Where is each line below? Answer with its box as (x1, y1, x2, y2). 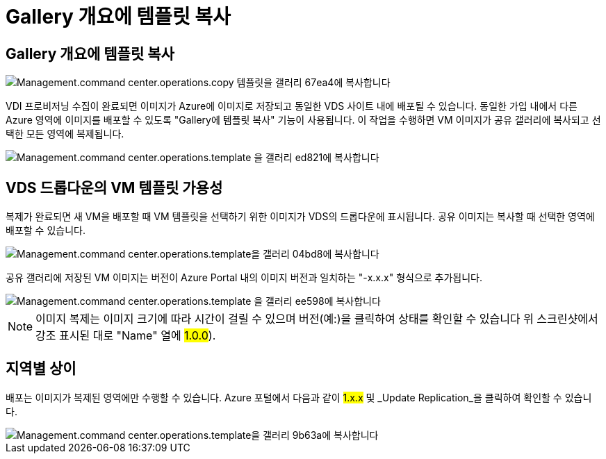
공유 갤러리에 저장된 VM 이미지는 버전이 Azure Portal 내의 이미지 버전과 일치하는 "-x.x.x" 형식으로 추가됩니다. (6, 272, 483, 284)
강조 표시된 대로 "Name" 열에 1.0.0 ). (35, 328, 216, 343)
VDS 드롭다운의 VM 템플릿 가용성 (6, 178, 223, 197)
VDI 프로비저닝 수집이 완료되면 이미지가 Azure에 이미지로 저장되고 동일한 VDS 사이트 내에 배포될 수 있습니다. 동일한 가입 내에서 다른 (6, 100, 578, 112)
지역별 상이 (6, 360, 76, 378)
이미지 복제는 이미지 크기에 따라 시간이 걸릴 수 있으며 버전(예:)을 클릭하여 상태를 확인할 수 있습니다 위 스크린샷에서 (35, 312, 598, 326)
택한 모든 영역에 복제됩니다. (6, 128, 124, 140)
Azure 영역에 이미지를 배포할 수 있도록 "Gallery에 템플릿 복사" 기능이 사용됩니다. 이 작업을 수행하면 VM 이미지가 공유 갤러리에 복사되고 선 (6, 114, 601, 126)
